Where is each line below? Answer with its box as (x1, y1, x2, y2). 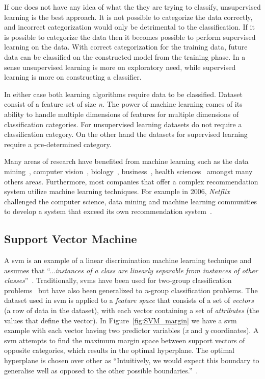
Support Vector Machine (4, 231, 137, 247)
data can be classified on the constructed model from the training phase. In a (4, 51, 246, 62)
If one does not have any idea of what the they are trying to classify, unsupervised (4, 2, 261, 12)
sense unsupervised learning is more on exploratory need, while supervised (4, 61, 236, 72)
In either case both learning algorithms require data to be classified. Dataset (4, 88, 243, 99)
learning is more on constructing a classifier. (4, 72, 142, 82)
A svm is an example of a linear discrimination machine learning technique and (4, 255, 252, 266)
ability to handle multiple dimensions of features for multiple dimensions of (4, 108, 239, 119)
